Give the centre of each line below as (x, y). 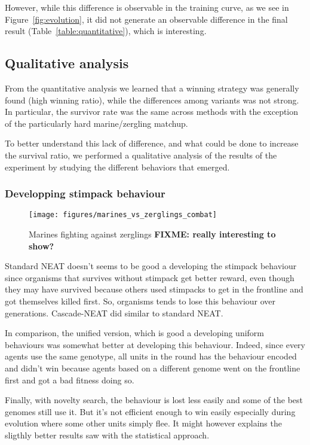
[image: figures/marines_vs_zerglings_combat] (123, 215)
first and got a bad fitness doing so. (70, 380)
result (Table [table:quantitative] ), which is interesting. (106, 31)
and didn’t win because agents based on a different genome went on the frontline (153, 368)
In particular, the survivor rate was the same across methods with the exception (152, 112)
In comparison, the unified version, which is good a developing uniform (134, 333)
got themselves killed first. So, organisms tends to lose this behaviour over (140, 301)
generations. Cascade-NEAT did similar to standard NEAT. (114, 313)
